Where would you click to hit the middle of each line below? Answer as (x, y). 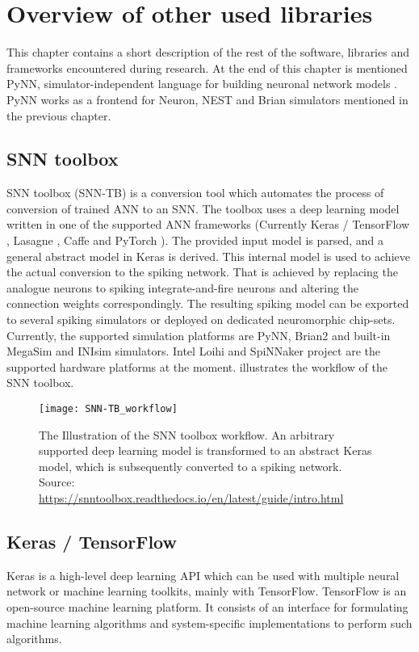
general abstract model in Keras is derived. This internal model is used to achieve (208, 256)
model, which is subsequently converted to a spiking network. (191, 466)
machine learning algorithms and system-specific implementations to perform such (209, 623)
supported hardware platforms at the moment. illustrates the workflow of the (197, 366)
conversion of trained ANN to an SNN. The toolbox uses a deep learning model (203, 208)
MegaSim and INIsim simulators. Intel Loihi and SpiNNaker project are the (193, 351)
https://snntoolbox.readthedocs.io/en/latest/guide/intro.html (191, 498)
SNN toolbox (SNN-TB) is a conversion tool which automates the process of (195, 193)
